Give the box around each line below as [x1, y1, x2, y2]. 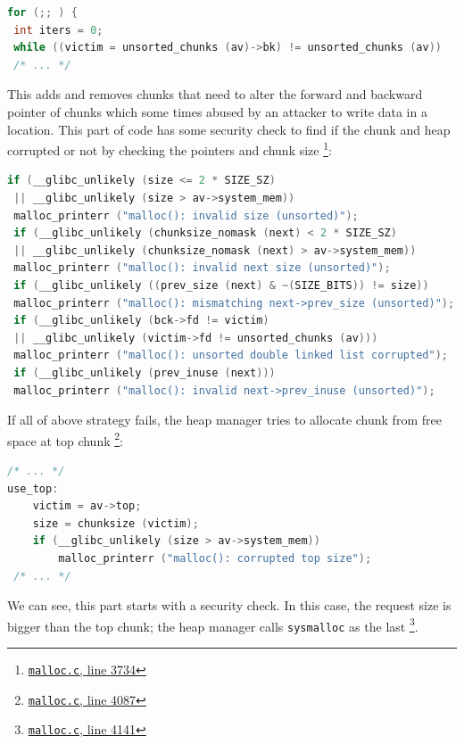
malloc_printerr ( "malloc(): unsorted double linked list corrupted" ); [13, 349, 448, 362]
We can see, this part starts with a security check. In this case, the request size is [7, 596, 452, 615]
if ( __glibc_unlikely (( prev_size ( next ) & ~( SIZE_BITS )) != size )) [13, 278, 429, 292]
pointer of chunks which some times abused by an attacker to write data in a [7, 102, 427, 120]
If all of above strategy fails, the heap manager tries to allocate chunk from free [7, 410, 442, 429]
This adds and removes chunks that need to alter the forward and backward [7, 85, 423, 103]
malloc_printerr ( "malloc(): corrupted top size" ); [58, 551, 372, 565]
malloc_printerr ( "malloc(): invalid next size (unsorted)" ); [13, 261, 391, 275]
